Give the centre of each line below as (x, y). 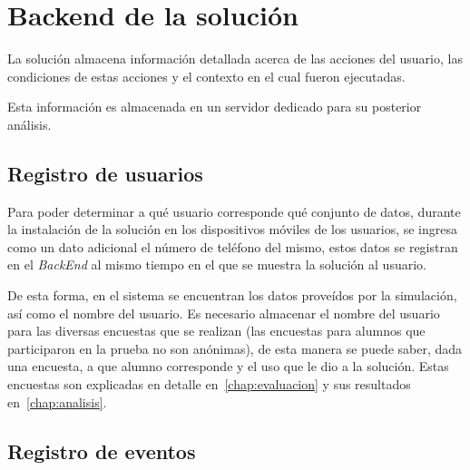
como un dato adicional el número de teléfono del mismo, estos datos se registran (233, 246)
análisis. (29, 124)
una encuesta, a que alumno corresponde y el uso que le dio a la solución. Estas (228, 366)
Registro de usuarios (105, 173)
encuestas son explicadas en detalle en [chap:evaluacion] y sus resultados (209, 384)
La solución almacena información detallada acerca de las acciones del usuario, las (235, 59)
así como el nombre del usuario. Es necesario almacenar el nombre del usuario (224, 313)
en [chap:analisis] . (57, 401)
